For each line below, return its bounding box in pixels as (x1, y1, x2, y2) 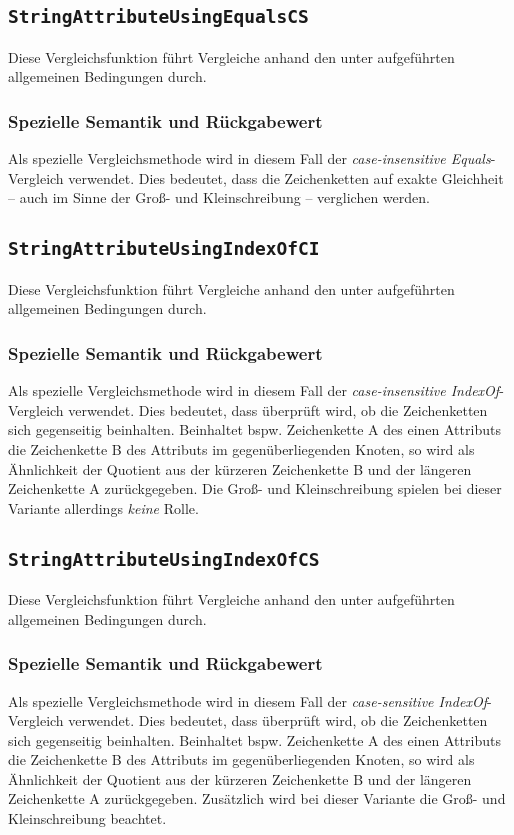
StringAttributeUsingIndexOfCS (8, 548, 320, 570)
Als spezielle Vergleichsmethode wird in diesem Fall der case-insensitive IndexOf (8, 380, 500, 401)
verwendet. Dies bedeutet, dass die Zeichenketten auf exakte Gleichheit (68, 167, 504, 188)
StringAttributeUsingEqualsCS (8, 6, 309, 28)
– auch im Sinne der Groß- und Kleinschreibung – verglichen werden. (8, 187, 430, 208)
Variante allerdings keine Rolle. (8, 497, 199, 518)
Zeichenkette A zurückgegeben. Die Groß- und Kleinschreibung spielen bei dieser (8, 478, 502, 499)
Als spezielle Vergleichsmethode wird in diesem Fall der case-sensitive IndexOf (8, 690, 487, 711)
